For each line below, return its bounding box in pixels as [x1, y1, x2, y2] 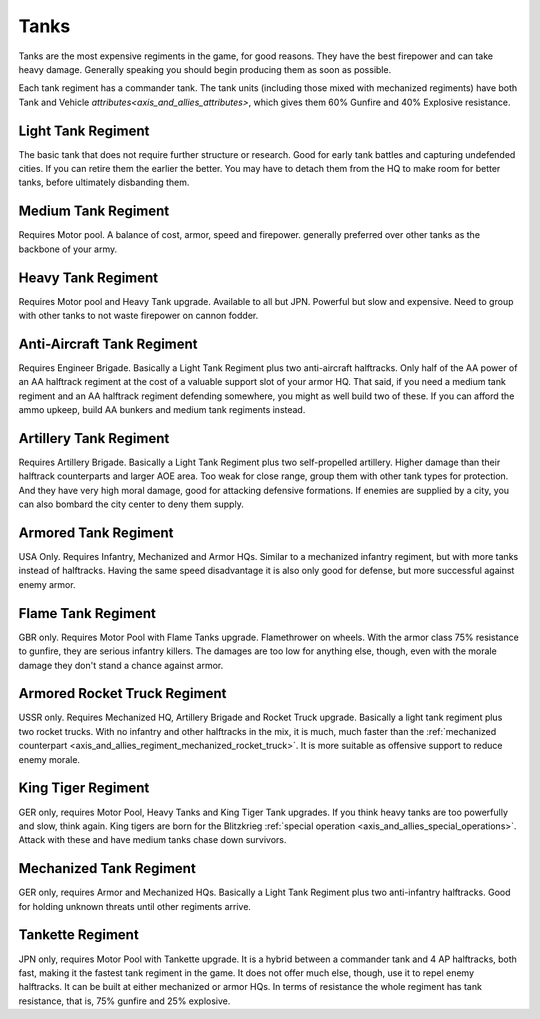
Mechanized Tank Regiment [18, 860, 197, 877]
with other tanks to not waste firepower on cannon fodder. [18, 310, 259, 321]
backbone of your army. [18, 243, 118, 255]
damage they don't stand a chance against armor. [18, 659, 224, 671]
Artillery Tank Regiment [18, 430, 170, 447]
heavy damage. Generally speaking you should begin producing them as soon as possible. [18, 63, 392, 75]
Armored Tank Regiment [18, 524, 174, 541]
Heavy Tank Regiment [18, 269, 159, 286]
